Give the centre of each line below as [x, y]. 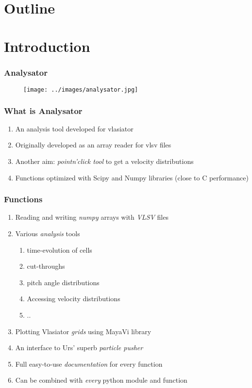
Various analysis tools [48, 234]
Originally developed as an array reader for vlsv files [93, 145]
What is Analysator [43, 110]
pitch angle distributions [63, 282]
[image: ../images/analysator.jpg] [81, 89]
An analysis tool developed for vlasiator [74, 128]
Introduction [47, 46]
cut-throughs [46, 266]
